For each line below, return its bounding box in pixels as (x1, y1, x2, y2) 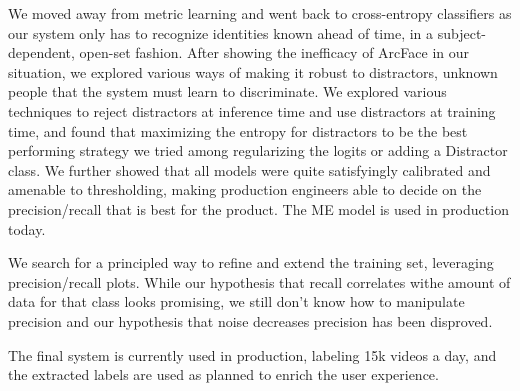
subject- (437, 22, 486, 43)
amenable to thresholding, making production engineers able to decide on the (8, 179, 482, 200)
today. (8, 218, 46, 239)
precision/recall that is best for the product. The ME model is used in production (8, 198, 509, 219)
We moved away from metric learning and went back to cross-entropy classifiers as (8, 3, 512, 23)
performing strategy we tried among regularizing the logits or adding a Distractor (8, 140, 508, 161)
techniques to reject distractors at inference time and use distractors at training (8, 100, 496, 121)
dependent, (8, 42, 75, 63)
